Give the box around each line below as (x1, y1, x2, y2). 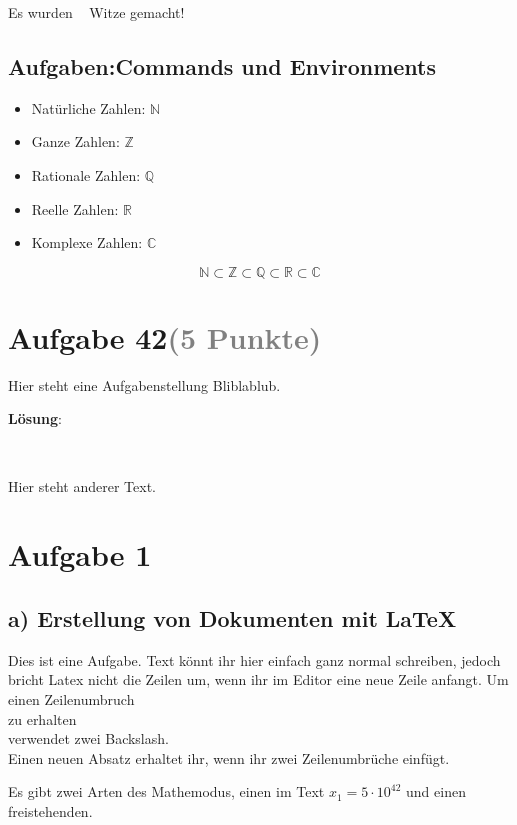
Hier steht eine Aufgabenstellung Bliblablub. (8, 374, 281, 395)
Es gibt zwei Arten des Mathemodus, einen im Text (8, 781, 325, 802)
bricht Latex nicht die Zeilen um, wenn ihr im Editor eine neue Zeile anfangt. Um (8, 669, 509, 690)
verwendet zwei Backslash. (8, 728, 169, 749)
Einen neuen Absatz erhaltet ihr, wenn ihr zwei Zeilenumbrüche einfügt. (8, 747, 450, 768)
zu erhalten (8, 708, 77, 729)
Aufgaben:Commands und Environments (8, 50, 437, 81)
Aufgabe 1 (8, 534, 152, 575)
